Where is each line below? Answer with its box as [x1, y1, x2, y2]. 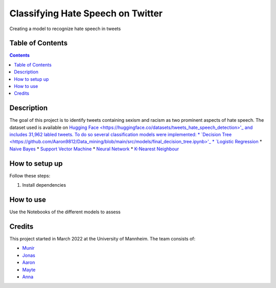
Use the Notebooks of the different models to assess [9, 209, 121, 215]
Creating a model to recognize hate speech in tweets [9, 26, 121, 32]
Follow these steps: [9, 172, 51, 179]
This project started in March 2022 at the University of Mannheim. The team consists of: [9, 235, 196, 241]
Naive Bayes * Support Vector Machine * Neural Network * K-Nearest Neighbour [9, 146, 179, 152]
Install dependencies [22, 182, 66, 188]
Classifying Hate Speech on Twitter [9, 8, 163, 19]
